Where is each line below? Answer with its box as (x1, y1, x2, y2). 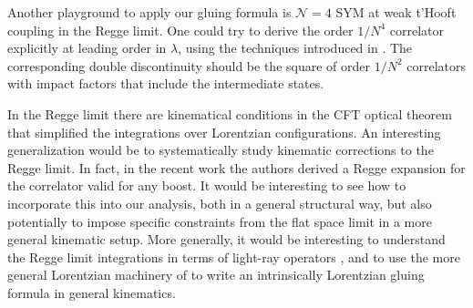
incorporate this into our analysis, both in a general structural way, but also (7, 193, 432, 212)
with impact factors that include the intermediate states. (7, 74, 324, 93)
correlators (406, 56, 467, 75)
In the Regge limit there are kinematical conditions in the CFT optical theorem (7, 104, 452, 123)
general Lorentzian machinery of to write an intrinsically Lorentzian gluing (7, 265, 425, 284)
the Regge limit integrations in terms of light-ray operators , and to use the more (7, 247, 460, 266)
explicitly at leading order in (7, 38, 167, 57)
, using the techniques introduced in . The (178, 38, 413, 57)
